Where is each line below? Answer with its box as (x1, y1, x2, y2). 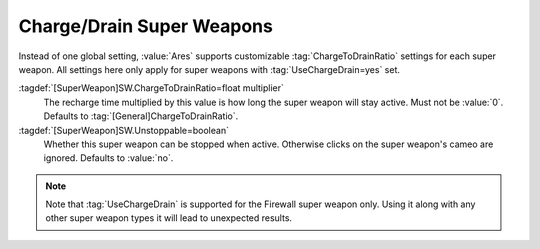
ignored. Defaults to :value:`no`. (43, 152, 174, 164)
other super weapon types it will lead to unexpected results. (45, 212, 293, 224)
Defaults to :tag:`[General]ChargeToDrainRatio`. (43, 110, 239, 122)
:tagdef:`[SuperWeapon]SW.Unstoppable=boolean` (18, 124, 230, 136)
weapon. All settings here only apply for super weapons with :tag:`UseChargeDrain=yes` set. (18, 63, 400, 75)
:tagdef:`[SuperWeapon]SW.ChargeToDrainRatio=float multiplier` (18, 82, 285, 94)
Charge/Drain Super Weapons (18, 15, 274, 37)
